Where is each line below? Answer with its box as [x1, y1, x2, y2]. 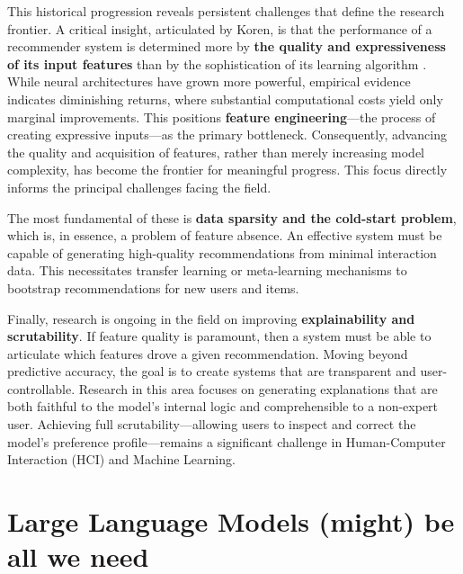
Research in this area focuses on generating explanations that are [78, 379, 438, 398]
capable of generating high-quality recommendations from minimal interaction [7, 243, 437, 262]
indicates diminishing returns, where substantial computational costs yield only [7, 89, 443, 108]
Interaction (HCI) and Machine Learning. [7, 450, 236, 469]
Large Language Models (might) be [7, 503, 455, 540]
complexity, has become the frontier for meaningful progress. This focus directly [7, 160, 448, 179]
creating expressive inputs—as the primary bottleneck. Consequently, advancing [7, 125, 448, 144]
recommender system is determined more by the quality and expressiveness [7, 37, 446, 56]
